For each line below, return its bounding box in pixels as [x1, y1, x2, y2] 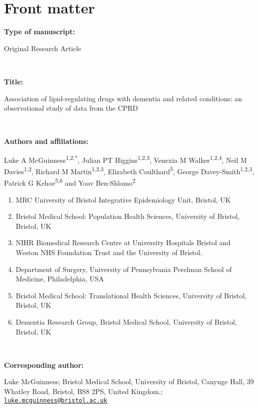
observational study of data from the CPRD [4, 103, 138, 113]
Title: [4, 76, 23, 86]
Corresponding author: [4, 359, 84, 370]
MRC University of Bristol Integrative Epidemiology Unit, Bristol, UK [15, 194, 231, 204]
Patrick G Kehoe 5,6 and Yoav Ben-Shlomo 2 [4, 176, 136, 188]
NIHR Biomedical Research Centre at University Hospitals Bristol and [15, 237, 231, 248]
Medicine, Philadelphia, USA [15, 273, 104, 284]
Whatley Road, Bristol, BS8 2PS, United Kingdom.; [4, 386, 163, 396]
